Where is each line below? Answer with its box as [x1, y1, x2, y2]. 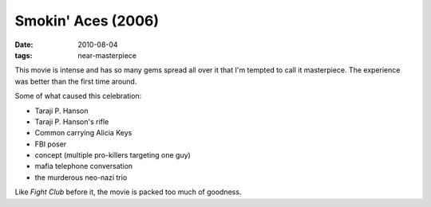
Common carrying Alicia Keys [34, 128, 132, 138]
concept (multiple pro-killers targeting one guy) [34, 150, 191, 160]
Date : [14, 40, 34, 49]
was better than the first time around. [14, 76, 137, 86]
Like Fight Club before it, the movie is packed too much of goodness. [14, 187, 242, 197]
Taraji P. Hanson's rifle [34, 116, 109, 127]
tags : [14, 50, 33, 60]
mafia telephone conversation [34, 162, 133, 171]
